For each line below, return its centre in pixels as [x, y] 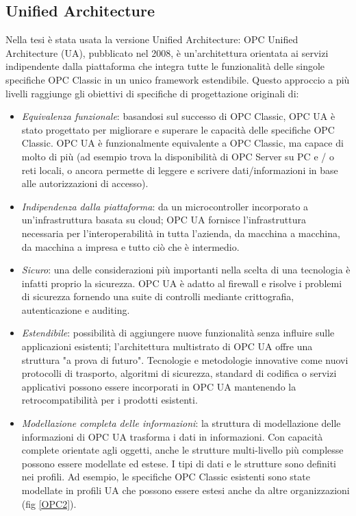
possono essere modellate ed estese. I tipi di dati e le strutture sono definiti [179, 463]
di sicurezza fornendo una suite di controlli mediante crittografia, [158, 296]
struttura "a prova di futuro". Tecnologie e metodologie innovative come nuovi [185, 359]
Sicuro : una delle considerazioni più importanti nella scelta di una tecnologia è [186, 270]
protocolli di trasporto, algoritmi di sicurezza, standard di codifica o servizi [179, 373]
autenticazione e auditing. [76, 309]
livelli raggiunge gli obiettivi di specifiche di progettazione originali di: [152, 93]
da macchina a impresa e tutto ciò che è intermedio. [130, 246]
